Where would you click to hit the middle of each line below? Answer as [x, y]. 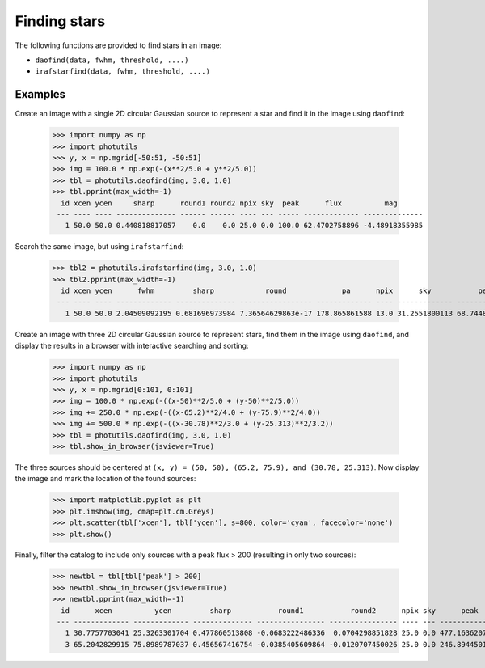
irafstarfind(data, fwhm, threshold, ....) [122, 72]
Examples [40, 94]
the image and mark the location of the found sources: [105, 479]
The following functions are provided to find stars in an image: [118, 45]
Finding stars [60, 21]
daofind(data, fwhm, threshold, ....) [112, 60]
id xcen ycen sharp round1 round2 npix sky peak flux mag [229, 203]
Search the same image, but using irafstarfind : [99, 247]
